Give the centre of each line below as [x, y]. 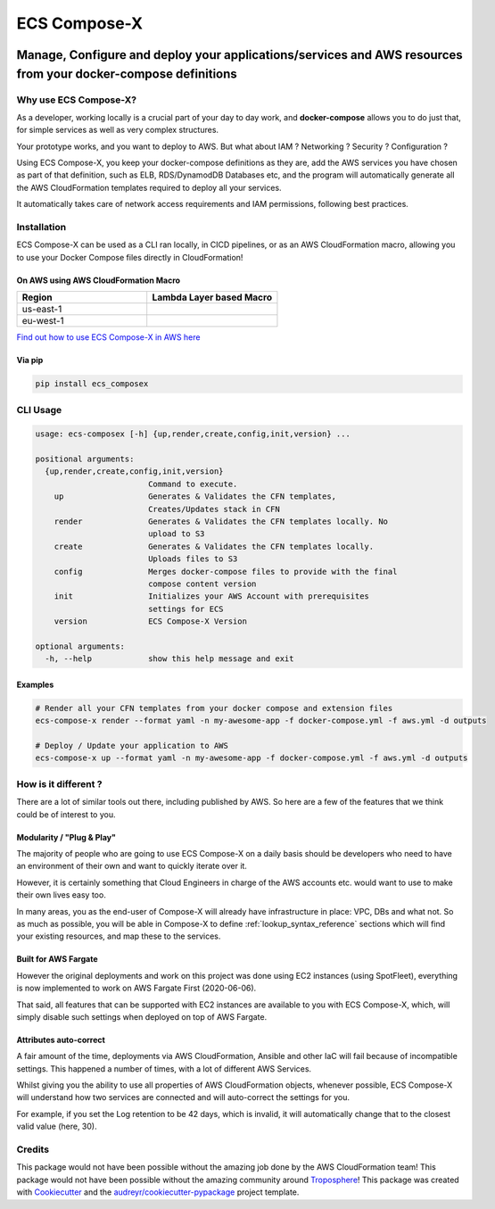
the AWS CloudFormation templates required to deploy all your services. [149, 187]
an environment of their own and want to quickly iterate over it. [132, 866]
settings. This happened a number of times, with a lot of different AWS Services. [164, 1068]
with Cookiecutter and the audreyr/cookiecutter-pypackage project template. [158, 1192]
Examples [35, 684]
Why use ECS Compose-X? [77, 100]
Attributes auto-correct [61, 1039]
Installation [41, 228]
